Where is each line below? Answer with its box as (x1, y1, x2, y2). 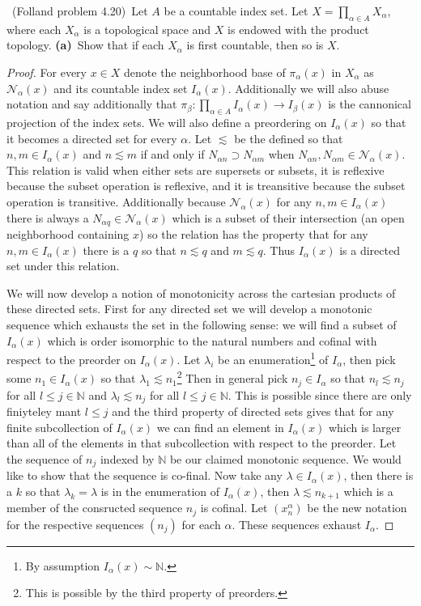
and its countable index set (53, 79, 188, 96)
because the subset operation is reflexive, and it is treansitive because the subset (6, 177, 406, 194)
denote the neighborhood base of (124, 63, 286, 80)
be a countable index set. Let (164, 2, 308, 19)
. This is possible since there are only (228, 386, 412, 403)
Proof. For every (6, 63, 87, 80)
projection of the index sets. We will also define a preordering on (6, 113, 327, 130)
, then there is (343, 467, 414, 484)
